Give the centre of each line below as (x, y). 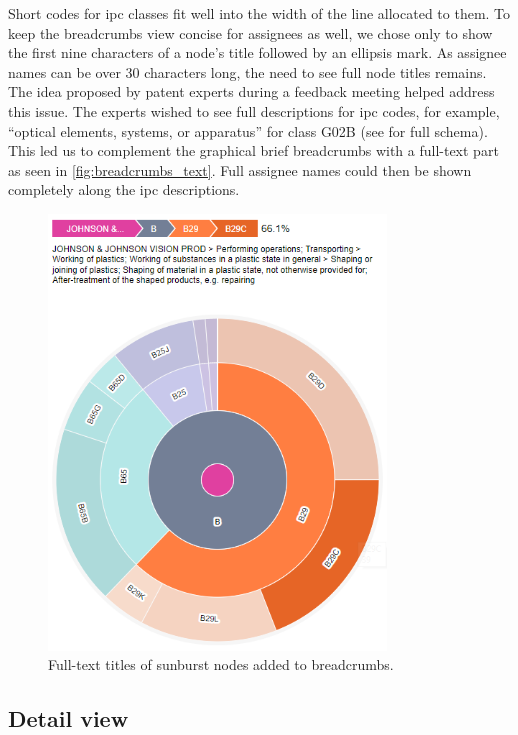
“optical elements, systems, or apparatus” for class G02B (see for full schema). (248, 130)
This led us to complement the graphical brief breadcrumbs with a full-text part (253, 150)
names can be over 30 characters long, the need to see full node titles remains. (247, 71)
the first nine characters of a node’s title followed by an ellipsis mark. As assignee (257, 52)
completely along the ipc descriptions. (124, 189)
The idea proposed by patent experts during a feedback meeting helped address (251, 91)
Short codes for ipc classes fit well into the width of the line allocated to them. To (259, 13)
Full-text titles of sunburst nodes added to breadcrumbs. (221, 664)
